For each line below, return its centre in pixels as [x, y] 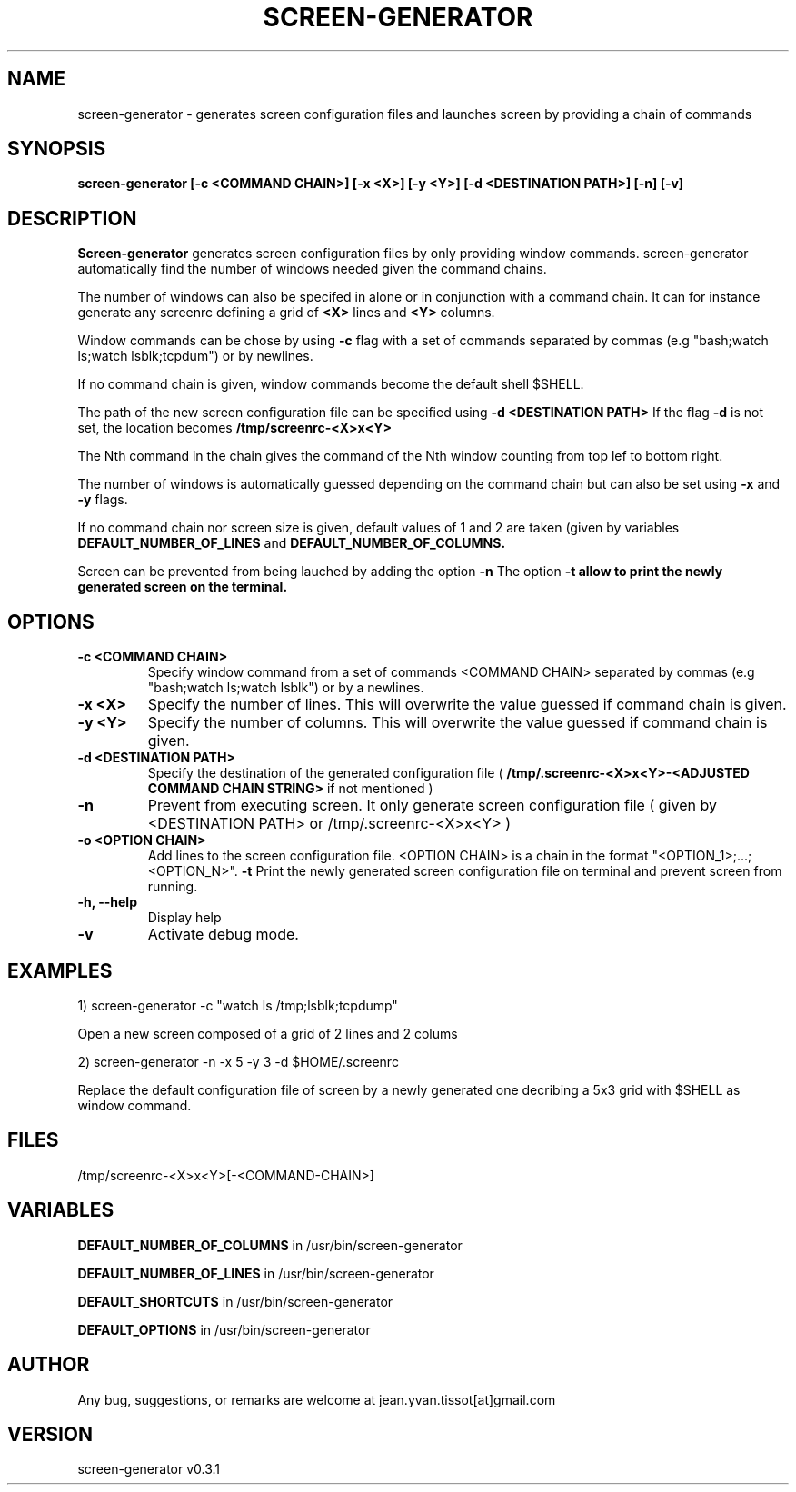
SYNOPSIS [57, 149]
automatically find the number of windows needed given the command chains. [312, 269]
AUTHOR [49, 1365]
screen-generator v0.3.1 [149, 1469]
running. [173, 887]
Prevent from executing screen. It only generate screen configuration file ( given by [432, 806]
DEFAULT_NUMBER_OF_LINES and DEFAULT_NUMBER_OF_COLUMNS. [292, 543]
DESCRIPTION [72, 218]
